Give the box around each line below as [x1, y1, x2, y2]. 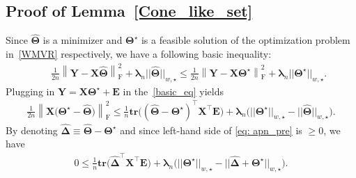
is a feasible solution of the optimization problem [141, 33, 350, 47]
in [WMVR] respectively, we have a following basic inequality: [6, 47, 272, 61]
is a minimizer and [42, 33, 123, 47]
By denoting [6, 122, 58, 137]
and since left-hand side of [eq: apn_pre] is [120, 122, 302, 137]
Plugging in [6, 83, 55, 98]
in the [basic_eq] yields [123, 83, 224, 98]
